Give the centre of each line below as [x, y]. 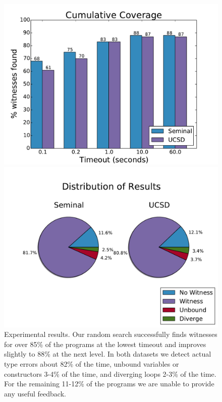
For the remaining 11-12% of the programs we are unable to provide [109, 384]
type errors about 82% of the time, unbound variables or [92, 363]
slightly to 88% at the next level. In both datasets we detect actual [108, 354]
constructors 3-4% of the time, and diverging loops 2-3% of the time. [110, 374]
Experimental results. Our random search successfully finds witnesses [111, 334]
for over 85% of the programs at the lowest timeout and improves [105, 344]
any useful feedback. [35, 393]
